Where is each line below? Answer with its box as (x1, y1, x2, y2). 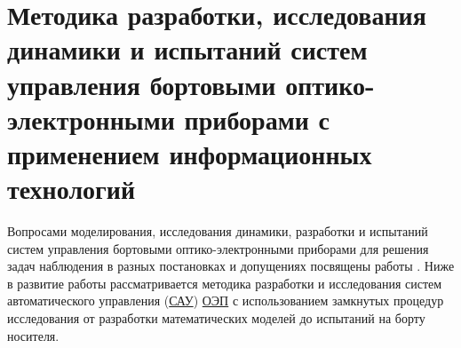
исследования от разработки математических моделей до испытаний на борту (7, 309, 425, 328)
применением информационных (7, 135, 372, 171)
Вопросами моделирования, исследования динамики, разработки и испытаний (7, 222, 428, 241)
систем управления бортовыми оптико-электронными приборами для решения (7, 239, 429, 257)
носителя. (7, 326, 60, 344)
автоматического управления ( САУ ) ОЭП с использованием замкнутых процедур (7, 291, 444, 310)
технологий (7, 170, 136, 207)
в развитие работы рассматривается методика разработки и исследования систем (7, 273, 442, 292)
